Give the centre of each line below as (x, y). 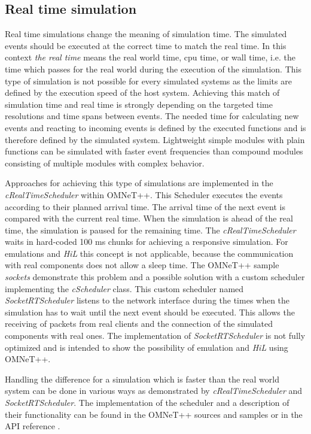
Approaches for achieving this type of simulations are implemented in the (139, 183)
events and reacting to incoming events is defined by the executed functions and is (155, 127)
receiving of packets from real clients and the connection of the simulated (139, 324)
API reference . (33, 426)
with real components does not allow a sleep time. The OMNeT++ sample (142, 265)
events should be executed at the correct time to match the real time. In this (146, 45)
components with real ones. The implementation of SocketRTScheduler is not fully (155, 336)
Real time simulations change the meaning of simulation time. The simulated (146, 34)
